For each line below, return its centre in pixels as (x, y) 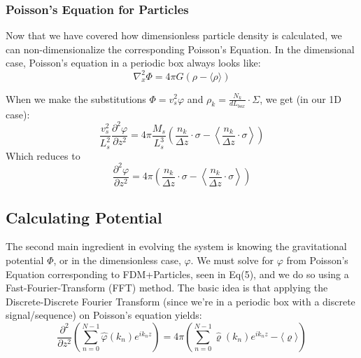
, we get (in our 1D (301, 98)
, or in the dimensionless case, (117, 260)
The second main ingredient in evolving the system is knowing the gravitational (176, 246)
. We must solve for (232, 260)
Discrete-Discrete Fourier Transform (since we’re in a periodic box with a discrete (180, 301)
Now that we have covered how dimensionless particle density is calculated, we (174, 35)
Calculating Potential (84, 217)
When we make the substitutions (76, 98)
